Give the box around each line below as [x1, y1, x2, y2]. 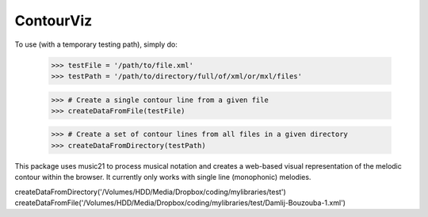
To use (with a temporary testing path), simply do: [14, 40, 178, 49]
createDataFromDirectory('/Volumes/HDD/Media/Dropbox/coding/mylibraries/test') [14, 187, 287, 196]
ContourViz [14, 12, 93, 29]
